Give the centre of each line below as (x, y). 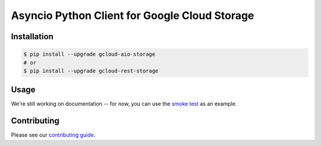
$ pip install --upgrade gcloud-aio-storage (89, 54)
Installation (32, 36)
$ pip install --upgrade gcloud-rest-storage (91, 71)
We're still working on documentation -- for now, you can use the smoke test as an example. (124, 104)
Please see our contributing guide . (53, 135)
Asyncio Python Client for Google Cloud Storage (133, 15)
